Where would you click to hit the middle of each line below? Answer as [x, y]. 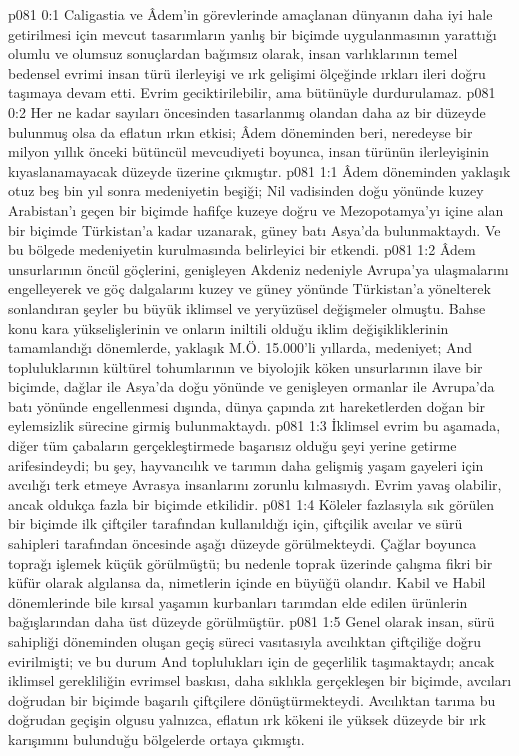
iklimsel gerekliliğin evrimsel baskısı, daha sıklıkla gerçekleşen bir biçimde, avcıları [260, 680]
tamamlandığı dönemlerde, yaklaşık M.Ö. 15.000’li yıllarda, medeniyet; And [240, 347]
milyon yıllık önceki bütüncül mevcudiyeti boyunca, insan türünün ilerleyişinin [248, 151]
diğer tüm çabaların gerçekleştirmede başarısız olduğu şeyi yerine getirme [232, 445]
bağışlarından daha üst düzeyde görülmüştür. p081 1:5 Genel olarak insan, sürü [251, 621]
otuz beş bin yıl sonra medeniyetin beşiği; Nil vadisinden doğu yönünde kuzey [246, 190]
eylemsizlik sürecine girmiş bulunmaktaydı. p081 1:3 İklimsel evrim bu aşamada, [254, 425]
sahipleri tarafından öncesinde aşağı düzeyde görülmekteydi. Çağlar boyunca [242, 543]
